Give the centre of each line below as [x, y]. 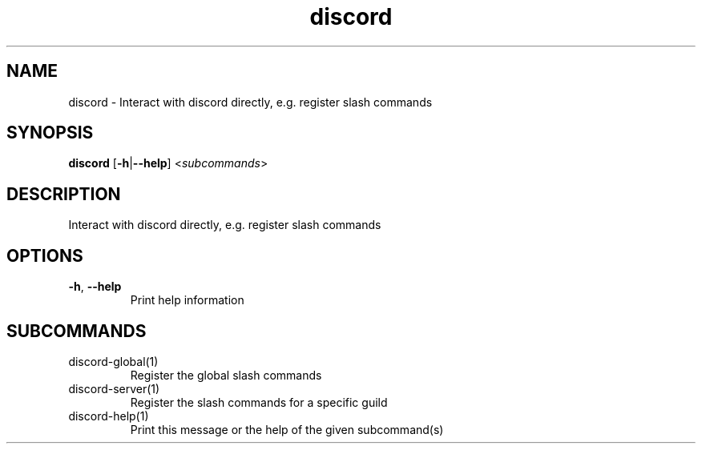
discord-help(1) [109, 416]
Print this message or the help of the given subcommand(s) [287, 429]
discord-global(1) [113, 361]
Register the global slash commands [226, 375]
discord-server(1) [114, 388]
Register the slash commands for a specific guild [259, 402]
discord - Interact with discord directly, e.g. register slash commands [250, 102]
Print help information [187, 300]
